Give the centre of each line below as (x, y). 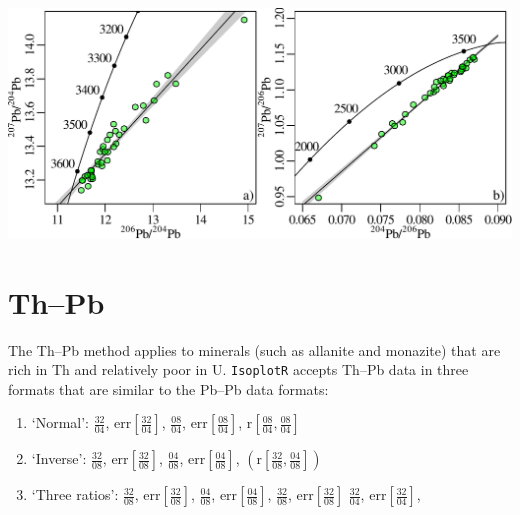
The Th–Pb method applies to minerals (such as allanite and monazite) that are (254, 349)
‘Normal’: (60, 422)
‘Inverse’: (59, 458)
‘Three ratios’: (75, 494)
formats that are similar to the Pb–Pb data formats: (168, 388)
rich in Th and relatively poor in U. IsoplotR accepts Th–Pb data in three (238, 369)
